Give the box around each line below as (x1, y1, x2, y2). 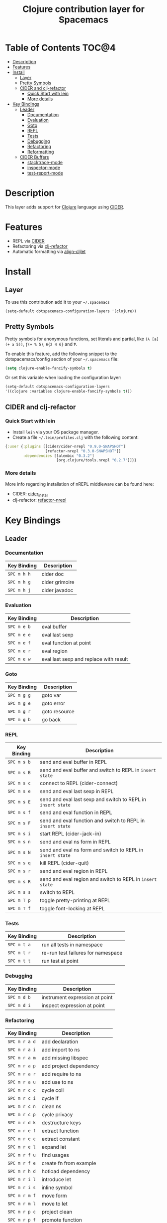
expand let (41, 1144, 67, 1151)
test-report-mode (27, 170, 63, 176)
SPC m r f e (7, 1161, 36, 1166)
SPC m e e (7, 632, 31, 637)
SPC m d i (7, 1003, 31, 1008)
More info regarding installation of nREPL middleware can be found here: (5, 481, 154, 487)
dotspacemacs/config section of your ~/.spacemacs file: (5, 356, 119, 362)
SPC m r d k (7, 1120, 36, 1126)
